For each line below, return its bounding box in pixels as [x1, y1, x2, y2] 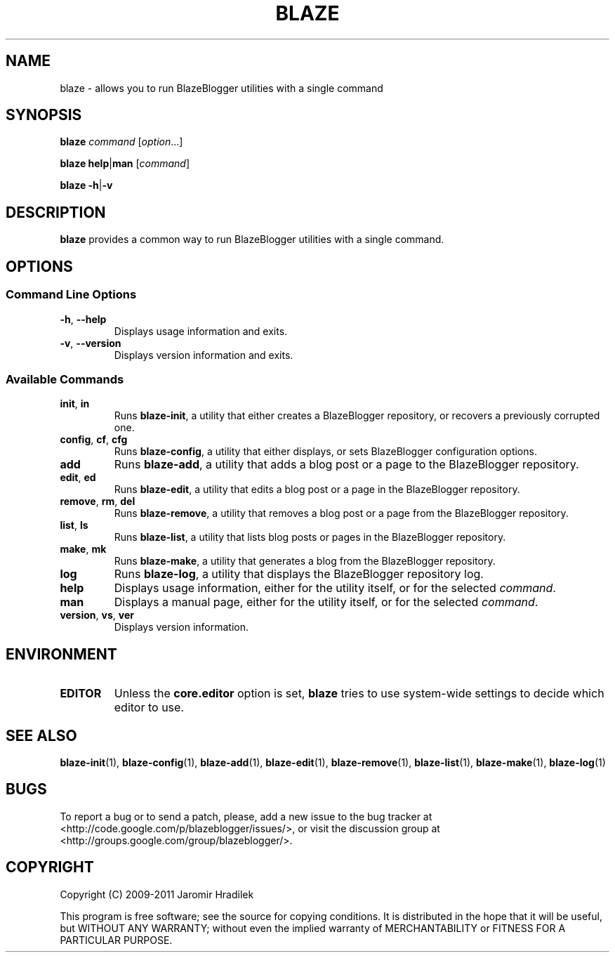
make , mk [60, 543, 107, 556]
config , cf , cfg [60, 433, 128, 446]
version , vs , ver [60, 609, 134, 622]
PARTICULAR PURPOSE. [60, 933, 173, 946]
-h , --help [60, 313, 107, 325]
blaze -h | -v [60, 179, 113, 192]
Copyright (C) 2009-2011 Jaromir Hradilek [60, 888, 254, 900]
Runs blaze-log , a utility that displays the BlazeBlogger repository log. [114, 567, 484, 582]
